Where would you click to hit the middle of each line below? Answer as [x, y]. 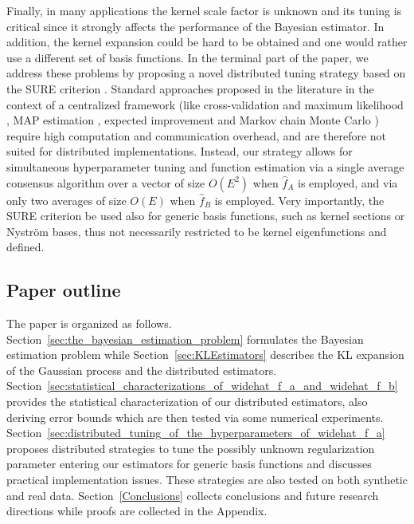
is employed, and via [348, 182]
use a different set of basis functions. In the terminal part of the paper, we [187, 57]
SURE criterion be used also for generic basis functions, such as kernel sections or [206, 216]
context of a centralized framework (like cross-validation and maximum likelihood [205, 104]
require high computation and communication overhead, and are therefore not [197, 135]
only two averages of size [66, 200]
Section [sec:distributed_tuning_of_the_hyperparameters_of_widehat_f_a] [196, 433]
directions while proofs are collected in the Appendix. [137, 511]
